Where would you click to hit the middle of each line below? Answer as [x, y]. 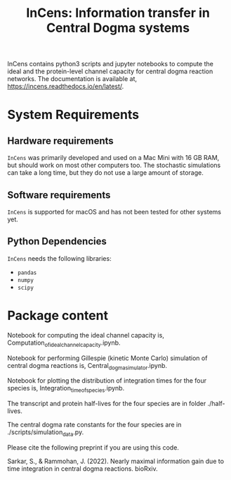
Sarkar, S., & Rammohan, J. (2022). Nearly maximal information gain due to [116, 461]
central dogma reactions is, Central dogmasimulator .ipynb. [87, 366]
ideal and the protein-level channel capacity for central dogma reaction [110, 71]
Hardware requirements [60, 141]
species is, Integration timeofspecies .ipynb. [66, 389]
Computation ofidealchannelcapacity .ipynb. [64, 343]
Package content [58, 316]
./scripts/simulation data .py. [46, 433]
